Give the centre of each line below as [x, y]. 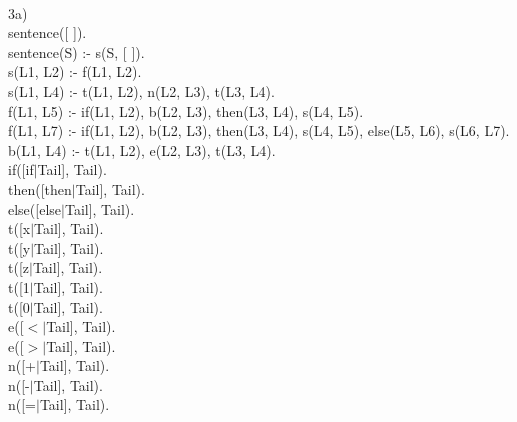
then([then [40, 188]
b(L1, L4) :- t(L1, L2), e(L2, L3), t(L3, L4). [142, 149]
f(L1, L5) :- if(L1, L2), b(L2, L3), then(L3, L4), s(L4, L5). [186, 110]
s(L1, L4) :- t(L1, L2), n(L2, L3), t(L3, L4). [141, 90]
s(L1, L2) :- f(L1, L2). [75, 71]
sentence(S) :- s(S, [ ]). [76, 51]
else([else [35, 208]
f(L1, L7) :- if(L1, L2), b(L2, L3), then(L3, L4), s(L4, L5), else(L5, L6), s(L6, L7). [259, 130]
